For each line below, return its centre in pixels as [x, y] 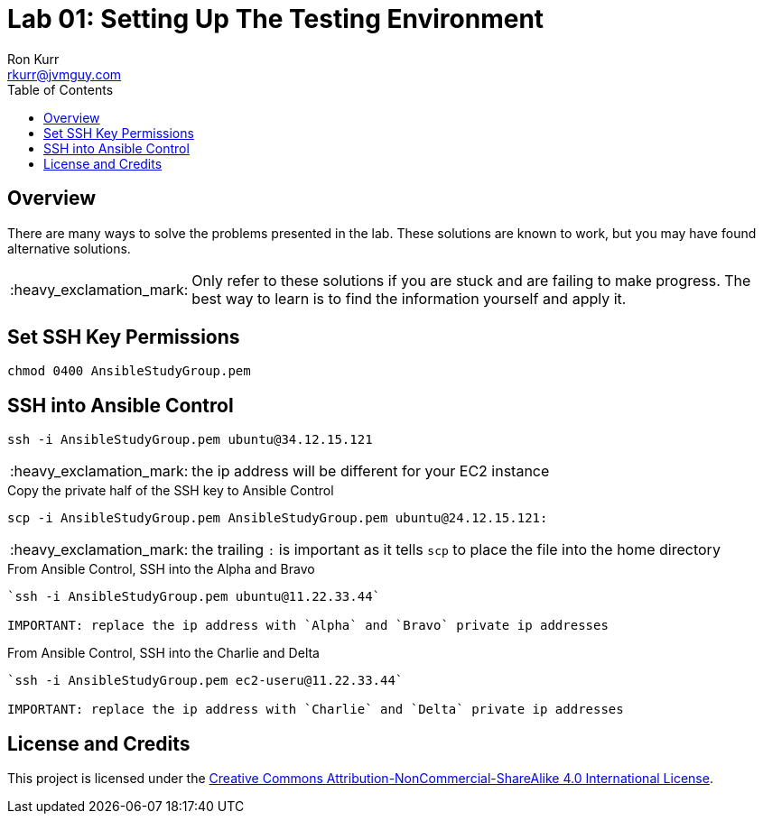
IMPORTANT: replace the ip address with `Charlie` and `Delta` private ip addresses [316, 710]
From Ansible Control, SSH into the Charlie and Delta [163, 653]
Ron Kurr [33, 59]
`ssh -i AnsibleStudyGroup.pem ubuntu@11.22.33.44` [194, 597]
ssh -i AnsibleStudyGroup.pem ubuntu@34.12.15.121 [190, 440]
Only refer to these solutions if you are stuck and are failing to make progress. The [471, 280]
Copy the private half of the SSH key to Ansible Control [171, 491]
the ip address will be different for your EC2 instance [371, 471]
